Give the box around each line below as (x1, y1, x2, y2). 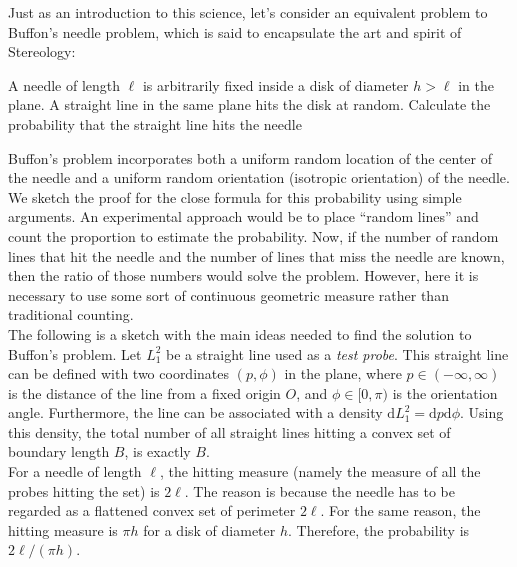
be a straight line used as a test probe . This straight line (166, 343, 509, 364)
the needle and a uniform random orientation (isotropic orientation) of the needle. (8, 167, 510, 188)
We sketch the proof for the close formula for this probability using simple (8, 186, 462, 207)
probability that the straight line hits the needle (8, 113, 302, 134)
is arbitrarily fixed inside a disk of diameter (142, 74, 409, 95)
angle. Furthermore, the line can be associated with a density (8, 402, 383, 423)
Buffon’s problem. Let (8, 343, 142, 364)
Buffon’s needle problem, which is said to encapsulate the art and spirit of (8, 21, 462, 42)
